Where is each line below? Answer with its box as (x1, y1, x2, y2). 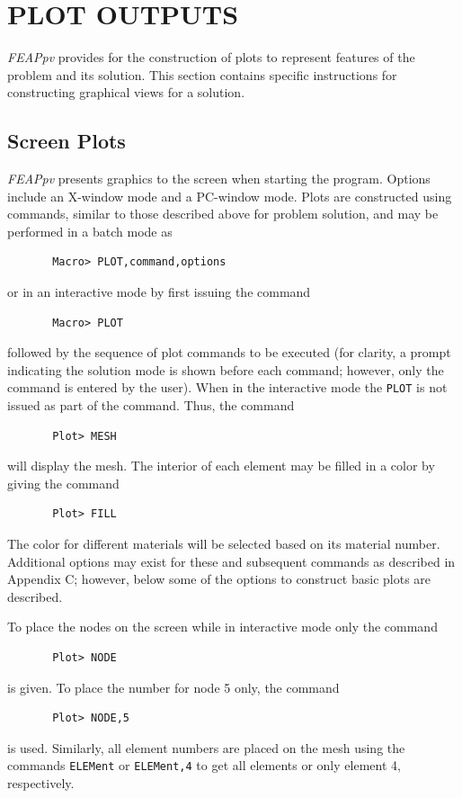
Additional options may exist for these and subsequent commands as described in (7, 551, 456, 570)
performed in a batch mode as (7, 221, 173, 240)
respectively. (7, 774, 75, 793)
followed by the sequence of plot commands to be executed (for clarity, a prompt (7, 343, 451, 362)
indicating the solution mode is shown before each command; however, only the (7, 360, 444, 379)
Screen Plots (7, 127, 126, 155)
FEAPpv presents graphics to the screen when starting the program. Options (7, 169, 431, 188)
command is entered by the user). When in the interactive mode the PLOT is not (7, 378, 448, 397)
